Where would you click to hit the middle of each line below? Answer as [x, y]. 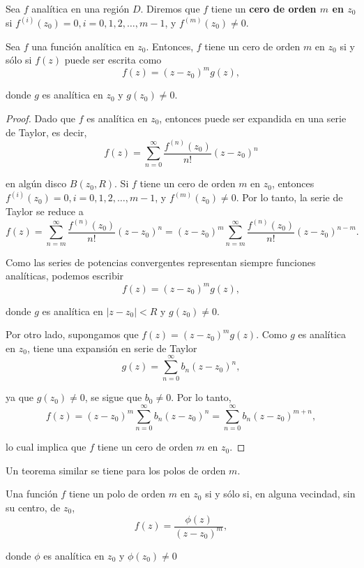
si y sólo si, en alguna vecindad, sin [280, 494]
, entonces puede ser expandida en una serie [253, 118]
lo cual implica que [46, 447]
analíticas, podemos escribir [65, 276]
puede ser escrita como [113, 60]
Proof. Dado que [41, 118]
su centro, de [33, 507]
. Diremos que [170, 8]
